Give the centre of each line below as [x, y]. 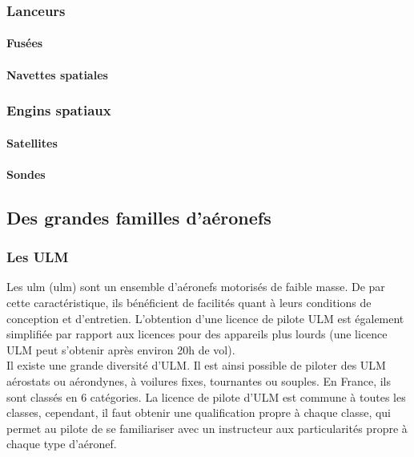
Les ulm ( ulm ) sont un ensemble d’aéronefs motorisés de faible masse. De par [196, 287]
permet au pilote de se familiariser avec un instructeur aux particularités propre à [207, 428]
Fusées [25, 43]
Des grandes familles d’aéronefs [139, 217]
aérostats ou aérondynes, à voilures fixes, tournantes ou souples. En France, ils [199, 381]
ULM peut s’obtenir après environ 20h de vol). [121, 349]
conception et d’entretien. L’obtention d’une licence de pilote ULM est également [205, 318]
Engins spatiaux [59, 110]
